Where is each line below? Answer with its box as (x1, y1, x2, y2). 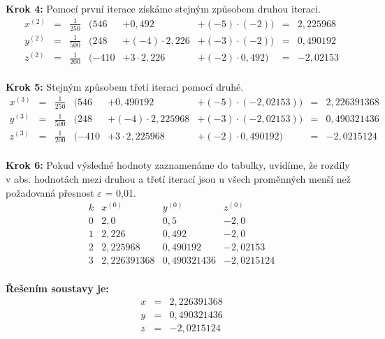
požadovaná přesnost (6, 185, 94, 199)
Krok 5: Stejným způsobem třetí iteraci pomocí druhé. (6, 80, 244, 94)
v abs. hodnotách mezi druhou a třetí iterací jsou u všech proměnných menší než (6, 172, 351, 186)
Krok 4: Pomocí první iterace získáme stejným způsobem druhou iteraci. (6, 1, 321, 15)
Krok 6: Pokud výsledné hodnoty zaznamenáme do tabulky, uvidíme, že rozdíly (6, 158, 350, 172)
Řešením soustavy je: (6, 281, 109, 296)
